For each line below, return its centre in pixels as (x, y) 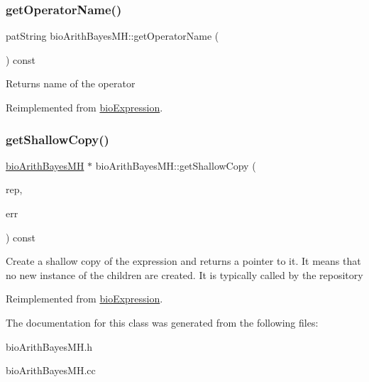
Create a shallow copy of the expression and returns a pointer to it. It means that (183, 261)
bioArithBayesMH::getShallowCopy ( (176, 165)
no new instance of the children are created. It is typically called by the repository (184, 274)
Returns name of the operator (71, 83)
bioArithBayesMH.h (49, 346)
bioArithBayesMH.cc (51, 370)
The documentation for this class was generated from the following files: (162, 322)
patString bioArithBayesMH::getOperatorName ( (112, 36)
